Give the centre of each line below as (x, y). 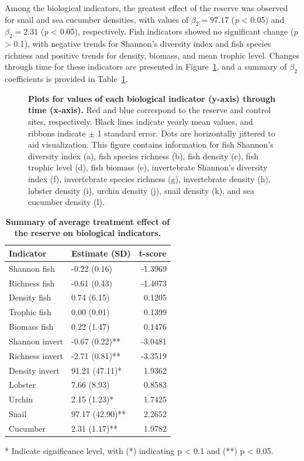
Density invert (34, 370)
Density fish (30, 297)
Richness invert (36, 355)
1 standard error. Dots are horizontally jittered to (186, 133)
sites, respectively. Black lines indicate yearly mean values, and (141, 121)
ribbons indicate (57, 133)
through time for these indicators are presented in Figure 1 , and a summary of (146, 66)
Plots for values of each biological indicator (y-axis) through (152, 98)
